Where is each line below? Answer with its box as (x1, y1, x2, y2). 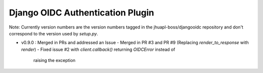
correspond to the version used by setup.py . (9, 30, 98, 36)
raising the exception (33, 58, 75, 63)
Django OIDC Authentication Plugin (9, 7, 154, 18)
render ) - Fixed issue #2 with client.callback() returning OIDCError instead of (21, 46, 175, 52)
